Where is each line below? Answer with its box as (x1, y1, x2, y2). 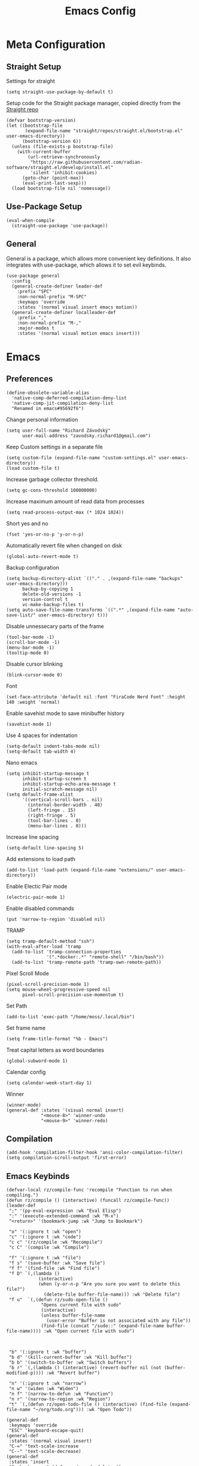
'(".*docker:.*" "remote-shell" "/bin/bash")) (46, 954, 164, 960)
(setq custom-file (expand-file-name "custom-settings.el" (6, 454, 157, 461)
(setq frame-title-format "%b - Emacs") (6, 1036, 109, 1042)
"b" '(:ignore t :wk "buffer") (8, 1349, 87, 1355)
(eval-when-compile (6, 217, 55, 224)
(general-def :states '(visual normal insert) (6, 1107, 124, 1113)
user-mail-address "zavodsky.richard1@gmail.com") (22, 432, 151, 439)
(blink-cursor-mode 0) (6, 671, 63, 678)
